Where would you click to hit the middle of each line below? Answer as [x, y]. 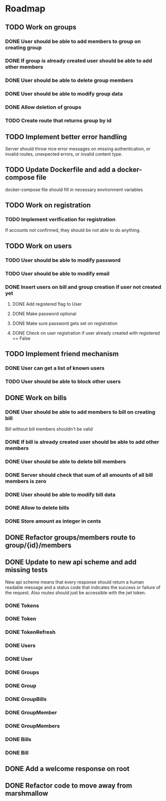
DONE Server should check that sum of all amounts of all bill [79, 475]
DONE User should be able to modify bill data [60, 494]
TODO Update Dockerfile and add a [60, 170]
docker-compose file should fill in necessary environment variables [74, 190]
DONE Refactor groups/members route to [70, 537]
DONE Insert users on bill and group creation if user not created [83, 287]
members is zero [26, 481]
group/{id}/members [38, 545]
